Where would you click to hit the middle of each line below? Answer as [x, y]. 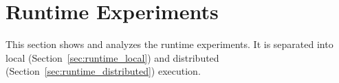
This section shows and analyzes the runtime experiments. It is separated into [169, 44]
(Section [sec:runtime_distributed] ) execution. [103, 71]
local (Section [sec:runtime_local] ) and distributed [112, 57]
